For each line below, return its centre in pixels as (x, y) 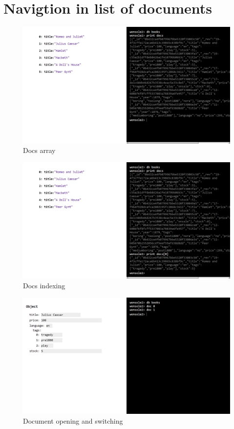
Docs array (39, 150)
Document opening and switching (73, 420)
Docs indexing (44, 285)
